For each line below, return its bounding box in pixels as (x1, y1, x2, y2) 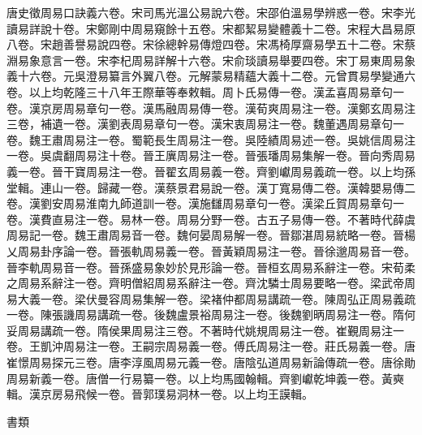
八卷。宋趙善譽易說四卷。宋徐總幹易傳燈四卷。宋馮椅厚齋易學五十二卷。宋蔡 (6, 36, 416, 53)
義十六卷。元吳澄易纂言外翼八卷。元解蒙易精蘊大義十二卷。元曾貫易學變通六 (6, 67, 416, 84)
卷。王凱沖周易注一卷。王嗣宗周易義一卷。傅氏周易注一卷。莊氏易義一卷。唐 (6, 338, 416, 355)
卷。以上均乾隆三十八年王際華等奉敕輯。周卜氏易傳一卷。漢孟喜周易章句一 (6, 83, 404, 100)
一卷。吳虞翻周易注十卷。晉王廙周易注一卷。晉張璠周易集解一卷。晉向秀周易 (6, 147, 416, 164)
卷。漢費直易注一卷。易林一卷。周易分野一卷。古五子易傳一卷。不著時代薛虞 (6, 210, 416, 227)
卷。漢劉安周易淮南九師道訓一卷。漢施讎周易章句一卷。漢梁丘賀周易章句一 (6, 195, 404, 212)
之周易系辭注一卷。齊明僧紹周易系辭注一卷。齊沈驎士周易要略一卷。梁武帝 (6, 274, 404, 291)
